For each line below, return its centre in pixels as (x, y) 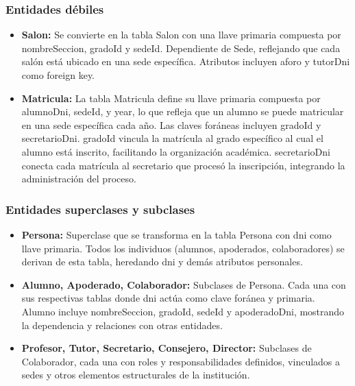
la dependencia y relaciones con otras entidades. (122, 325)
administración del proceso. (79, 179)
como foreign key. (58, 75)
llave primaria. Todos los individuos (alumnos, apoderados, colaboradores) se (183, 248)
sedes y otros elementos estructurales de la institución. (136, 375)
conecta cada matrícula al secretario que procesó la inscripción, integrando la (183, 165)
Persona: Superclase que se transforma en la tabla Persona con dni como (176, 234)
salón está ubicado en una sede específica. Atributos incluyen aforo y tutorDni (186, 61)
